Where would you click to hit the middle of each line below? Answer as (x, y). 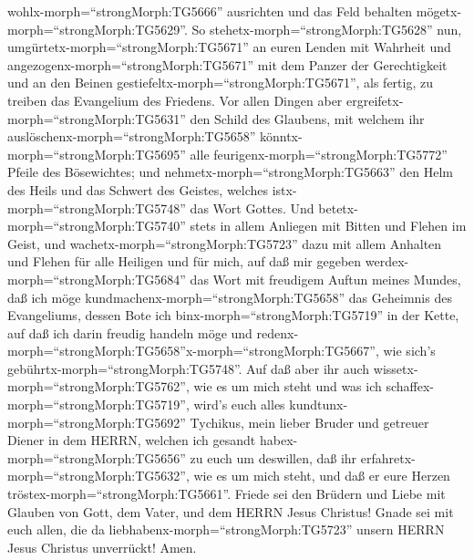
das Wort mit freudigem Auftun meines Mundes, (325, 279)
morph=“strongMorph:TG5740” (97, 226)
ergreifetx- (375, 100)
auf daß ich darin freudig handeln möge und (130, 332)
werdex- (387, 261)
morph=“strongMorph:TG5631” (97, 118)
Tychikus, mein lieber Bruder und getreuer (309, 422)
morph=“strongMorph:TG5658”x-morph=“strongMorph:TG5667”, (193, 351)
